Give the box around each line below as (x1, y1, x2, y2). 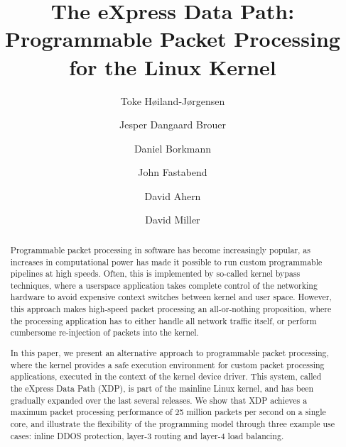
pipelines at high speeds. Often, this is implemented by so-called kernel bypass (10, 267, 301, 280)
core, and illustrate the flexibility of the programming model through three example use (10, 417, 335, 429)
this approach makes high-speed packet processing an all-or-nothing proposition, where (10, 303, 332, 315)
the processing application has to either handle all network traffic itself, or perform (10, 314, 317, 326)
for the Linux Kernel (69, 52, 276, 81)
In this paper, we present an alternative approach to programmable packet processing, (10, 347, 329, 358)
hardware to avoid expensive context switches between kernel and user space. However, (10, 291, 332, 303)
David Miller (145, 212, 200, 227)
